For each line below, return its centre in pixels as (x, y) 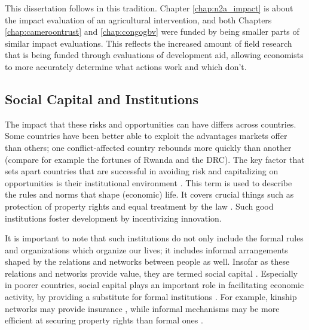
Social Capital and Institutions (102, 99)
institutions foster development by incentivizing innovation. (113, 218)
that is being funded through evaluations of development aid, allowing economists (154, 55)
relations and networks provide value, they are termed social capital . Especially (151, 273)
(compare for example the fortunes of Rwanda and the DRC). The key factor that (155, 159)
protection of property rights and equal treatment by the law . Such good (139, 206)
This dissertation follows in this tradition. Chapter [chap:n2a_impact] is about (149, 8)
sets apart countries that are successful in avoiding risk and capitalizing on (142, 171)
